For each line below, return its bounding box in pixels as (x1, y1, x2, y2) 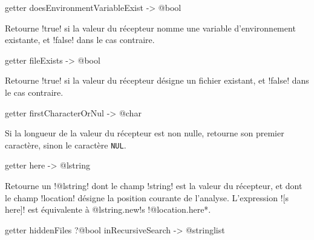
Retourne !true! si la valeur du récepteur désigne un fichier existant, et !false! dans (5, 74, 309, 87)
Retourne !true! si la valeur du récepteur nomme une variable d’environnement (5, 21, 296, 34)
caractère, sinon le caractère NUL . (5, 138, 126, 151)
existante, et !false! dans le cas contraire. (5, 33, 155, 46)
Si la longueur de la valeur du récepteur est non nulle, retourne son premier (5, 127, 284, 139)
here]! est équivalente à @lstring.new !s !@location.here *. (5, 203, 211, 216)
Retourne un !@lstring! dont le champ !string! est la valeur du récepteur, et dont (5, 179, 303, 192)
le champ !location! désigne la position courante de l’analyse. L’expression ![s (5, 191, 289, 204)
